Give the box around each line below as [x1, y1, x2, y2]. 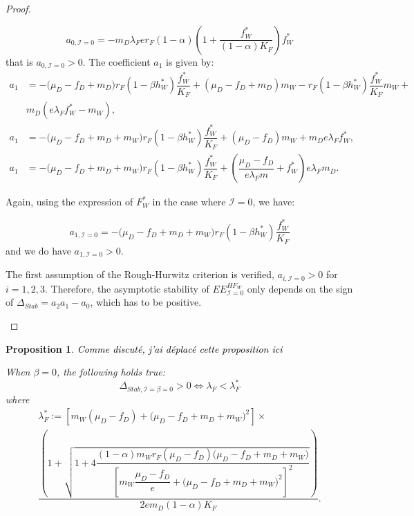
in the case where [152, 194, 226, 209]
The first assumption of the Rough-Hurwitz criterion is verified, [6, 267, 274, 282]
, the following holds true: [57, 365, 165, 379]
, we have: [252, 194, 295, 209]
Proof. [6, 1, 31, 15]
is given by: [166, 54, 214, 68]
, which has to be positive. [90, 295, 202, 309]
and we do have [6, 243, 71, 257]
